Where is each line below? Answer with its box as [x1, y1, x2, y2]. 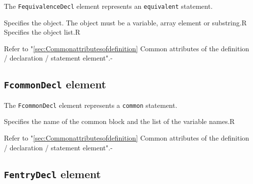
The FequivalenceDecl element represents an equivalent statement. [4, 1, 213, 11]
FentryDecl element [4, 166, 101, 181]
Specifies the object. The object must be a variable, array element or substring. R [4, 17, 247, 27]
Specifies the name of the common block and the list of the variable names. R [4, 116, 235, 126]
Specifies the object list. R [4, 27, 80, 37]
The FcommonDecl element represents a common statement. [4, 100, 177, 110]
